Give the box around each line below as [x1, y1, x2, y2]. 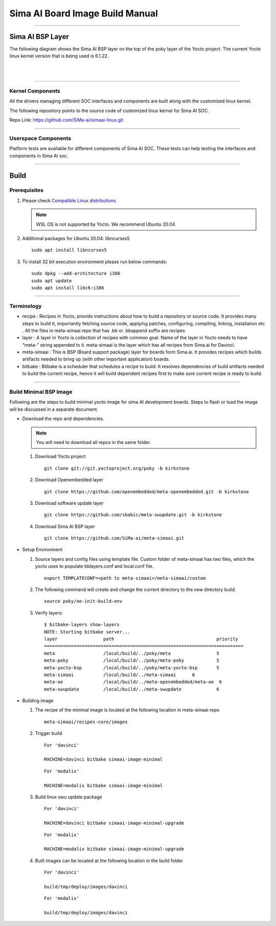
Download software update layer [35, 500, 104, 506]
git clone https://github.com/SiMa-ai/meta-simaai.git [44, 535, 185, 541]
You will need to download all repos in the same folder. [36, 439, 151, 445]
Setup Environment [22, 546, 63, 553]
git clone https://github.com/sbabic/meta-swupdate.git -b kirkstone [44, 512, 222, 518]
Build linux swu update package [35, 794, 102, 800]
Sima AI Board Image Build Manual [9, 8, 158, 19]
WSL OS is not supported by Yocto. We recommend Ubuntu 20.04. [36, 221, 176, 227]
